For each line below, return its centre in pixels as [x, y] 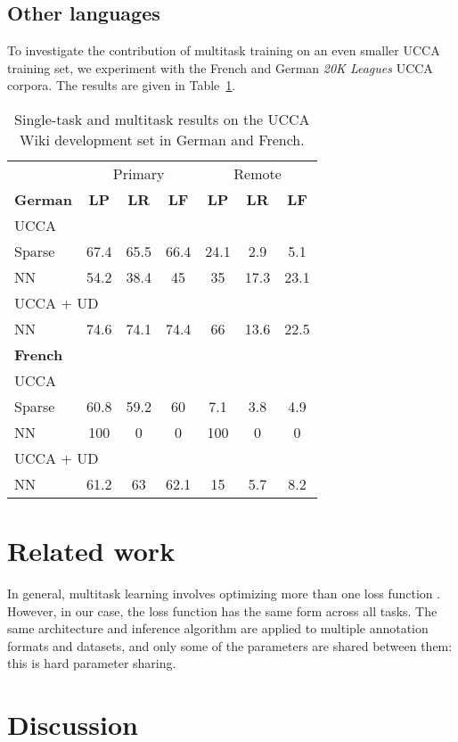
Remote [258, 173]
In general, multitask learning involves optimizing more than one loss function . [224, 594]
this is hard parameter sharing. [92, 663]
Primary [139, 173]
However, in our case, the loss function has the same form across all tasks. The [222, 610]
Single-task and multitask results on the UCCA [162, 119]
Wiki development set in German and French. [162, 139]
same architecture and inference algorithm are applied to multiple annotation [218, 628]
